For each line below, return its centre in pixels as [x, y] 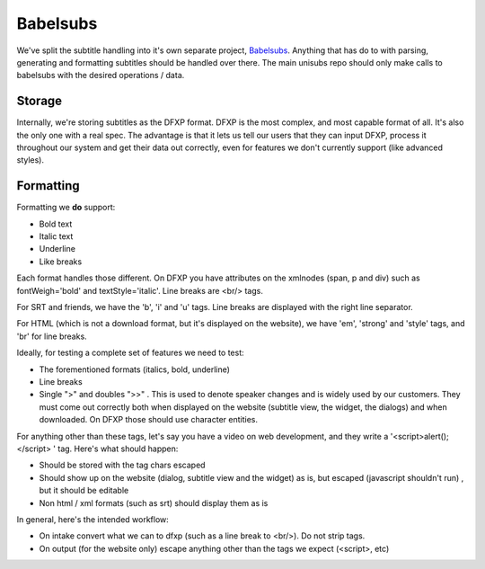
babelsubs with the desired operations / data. [101, 76]
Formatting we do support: [66, 208]
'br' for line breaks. [52, 336]
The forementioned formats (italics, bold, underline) [135, 369]
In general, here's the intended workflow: [93, 519]
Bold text [56, 224]
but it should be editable [84, 491]
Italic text [56, 236]
